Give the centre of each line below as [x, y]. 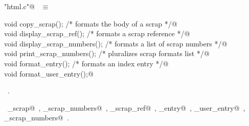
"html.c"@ [19, 6]
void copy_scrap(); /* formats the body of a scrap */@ [91, 23]
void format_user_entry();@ [49, 73]
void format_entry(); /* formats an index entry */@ [86, 63]
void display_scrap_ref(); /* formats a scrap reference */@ [97, 33]
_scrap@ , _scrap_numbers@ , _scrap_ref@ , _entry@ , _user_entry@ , [126, 107]
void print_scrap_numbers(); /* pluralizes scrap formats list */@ [107, 53]
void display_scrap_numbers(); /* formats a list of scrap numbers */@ [116, 43]
